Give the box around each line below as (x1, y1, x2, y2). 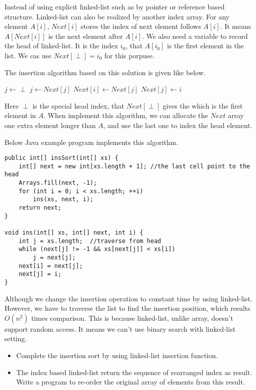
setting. (4, 333, 27, 344)
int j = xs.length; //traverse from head (18, 237, 161, 245)
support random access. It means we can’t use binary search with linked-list (4, 323, 236, 334)
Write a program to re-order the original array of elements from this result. (16, 377, 245, 387)
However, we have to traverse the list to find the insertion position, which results (4, 303, 251, 313)
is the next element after (48, 30, 123, 41)
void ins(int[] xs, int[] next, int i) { (4, 229, 144, 237)
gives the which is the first (163, 100, 243, 111)
